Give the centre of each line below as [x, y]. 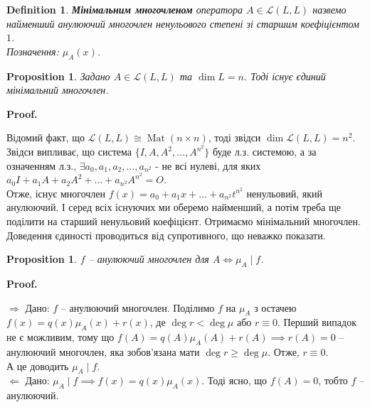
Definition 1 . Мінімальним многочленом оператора [125, 9]
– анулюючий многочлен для [149, 259]
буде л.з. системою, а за [265, 151]
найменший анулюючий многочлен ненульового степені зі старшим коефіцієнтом [183, 23]
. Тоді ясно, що [234, 380]
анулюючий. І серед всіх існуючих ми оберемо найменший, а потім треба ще [174, 207]
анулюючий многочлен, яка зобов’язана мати [103, 351]
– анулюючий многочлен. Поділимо [138, 307]
